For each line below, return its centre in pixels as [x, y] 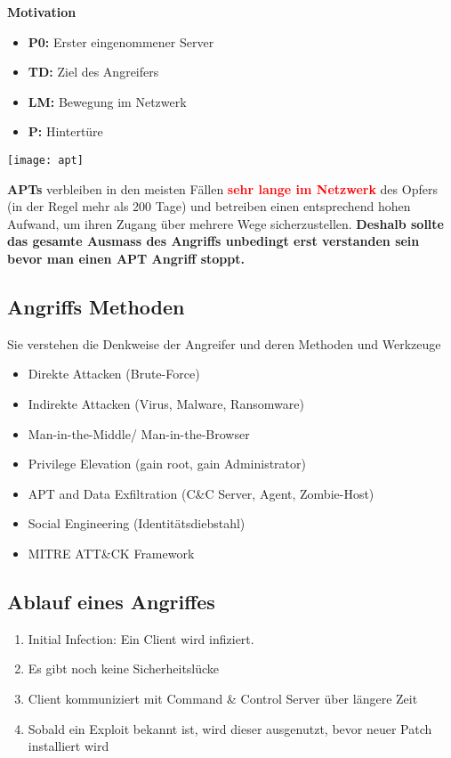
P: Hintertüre [65, 131]
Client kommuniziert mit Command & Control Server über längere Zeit [223, 698]
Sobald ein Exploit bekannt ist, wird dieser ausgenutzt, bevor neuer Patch [230, 728]
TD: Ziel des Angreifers [93, 72]
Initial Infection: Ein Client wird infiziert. [141, 638]
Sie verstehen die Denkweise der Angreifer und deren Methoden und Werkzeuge [224, 343]
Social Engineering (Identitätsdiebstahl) [137, 523]
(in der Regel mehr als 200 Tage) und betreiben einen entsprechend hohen [209, 206]
